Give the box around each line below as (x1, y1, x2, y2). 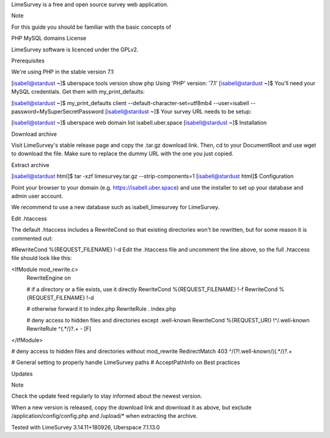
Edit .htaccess (11, 215, 47, 222)
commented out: (11, 234, 53, 242)
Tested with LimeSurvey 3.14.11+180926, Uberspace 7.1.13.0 (11, 423, 160, 431)
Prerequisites (11, 57, 45, 64)
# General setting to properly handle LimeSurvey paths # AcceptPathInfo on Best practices (11, 358, 241, 366)
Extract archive (11, 161, 50, 168)
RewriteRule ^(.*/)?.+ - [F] (26, 325, 92, 333)
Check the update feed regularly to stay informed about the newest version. (11, 392, 202, 400)
